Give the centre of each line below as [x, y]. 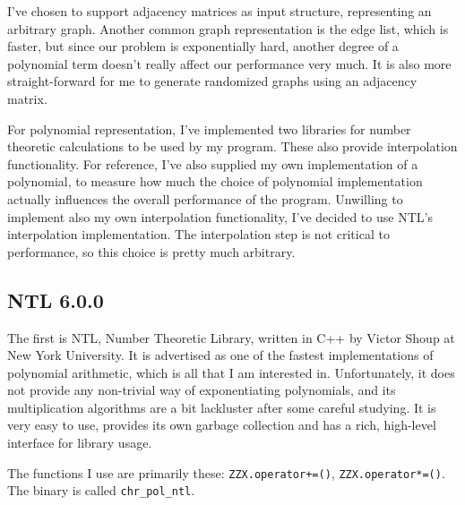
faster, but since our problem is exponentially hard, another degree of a [203, 46]
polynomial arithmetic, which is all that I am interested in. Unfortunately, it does [231, 372]
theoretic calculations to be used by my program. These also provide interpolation [232, 146]
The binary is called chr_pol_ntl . [101, 490]
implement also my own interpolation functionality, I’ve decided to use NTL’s [220, 216]
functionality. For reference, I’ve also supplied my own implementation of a [213, 163]
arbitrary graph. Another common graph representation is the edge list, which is [228, 28]
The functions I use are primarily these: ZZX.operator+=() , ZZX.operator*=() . [226, 472]
